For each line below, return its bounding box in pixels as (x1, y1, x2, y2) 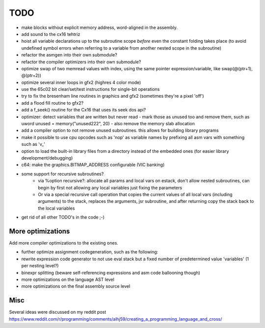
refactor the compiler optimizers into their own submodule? (21, 59, 141, 65)
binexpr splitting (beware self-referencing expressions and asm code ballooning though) (21, 270, 201, 275)
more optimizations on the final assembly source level (21, 283, 131, 289)
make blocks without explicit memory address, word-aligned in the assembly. (21, 25, 178, 30)
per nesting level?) (21, 263, 59, 269)
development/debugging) (21, 155, 73, 161)
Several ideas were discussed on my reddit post (9, 309, 106, 315)
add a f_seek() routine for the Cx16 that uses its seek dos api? (21, 107, 146, 113)
